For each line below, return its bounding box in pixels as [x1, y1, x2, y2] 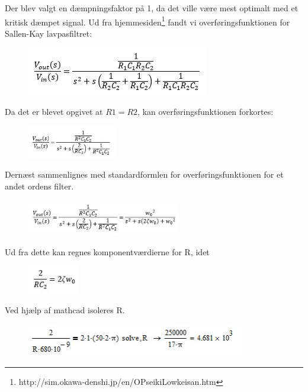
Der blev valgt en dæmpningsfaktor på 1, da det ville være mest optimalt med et [5, 2, 299, 14]
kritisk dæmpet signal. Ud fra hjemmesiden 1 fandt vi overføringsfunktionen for [5, 14, 290, 28]
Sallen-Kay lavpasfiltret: [5, 27, 92, 39]
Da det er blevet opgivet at [5, 105, 103, 118]
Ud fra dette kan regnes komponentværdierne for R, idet [5, 245, 210, 258]
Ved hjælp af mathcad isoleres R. [5, 304, 125, 316]
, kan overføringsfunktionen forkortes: [137, 105, 274, 118]
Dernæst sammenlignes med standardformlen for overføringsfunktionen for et [5, 168, 284, 181]
